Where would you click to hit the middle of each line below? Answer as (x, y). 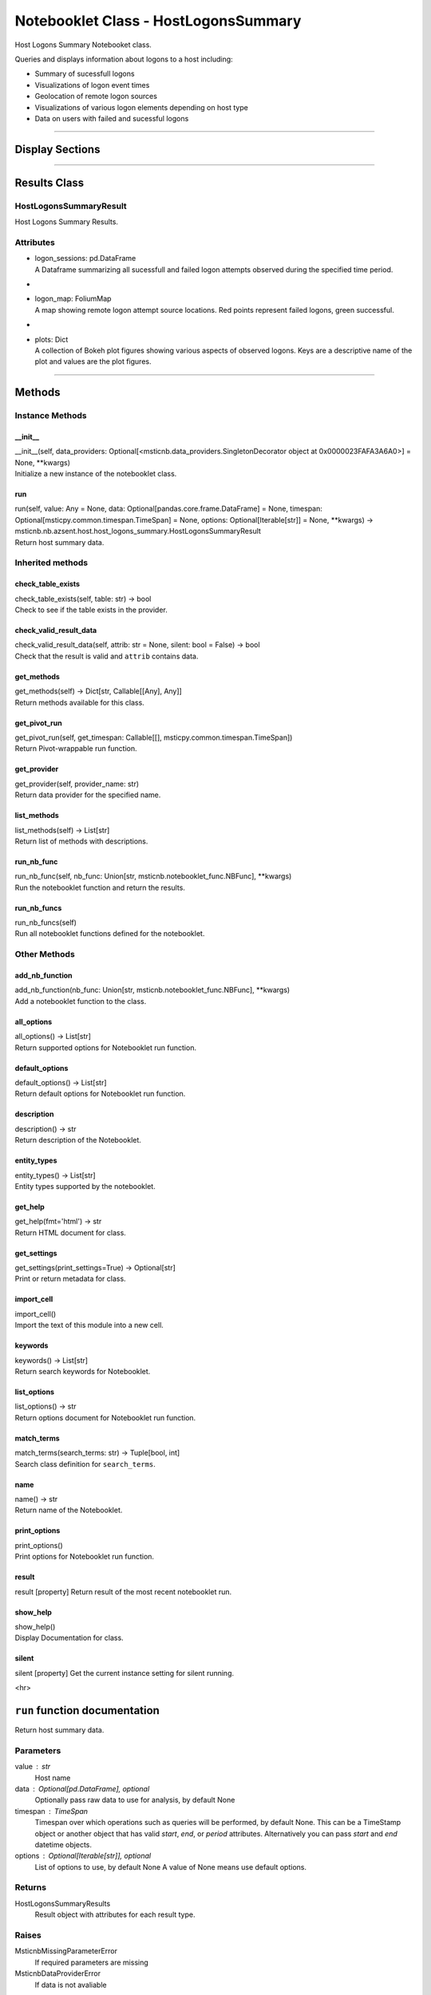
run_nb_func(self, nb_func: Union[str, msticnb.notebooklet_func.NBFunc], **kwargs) (153, 876)
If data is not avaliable (71, 1985)
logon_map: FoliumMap (73, 298)
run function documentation (87, 1711)
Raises (28, 1935)
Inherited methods (51, 563)
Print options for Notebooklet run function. (85, 1557)
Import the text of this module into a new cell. (89, 1325)
